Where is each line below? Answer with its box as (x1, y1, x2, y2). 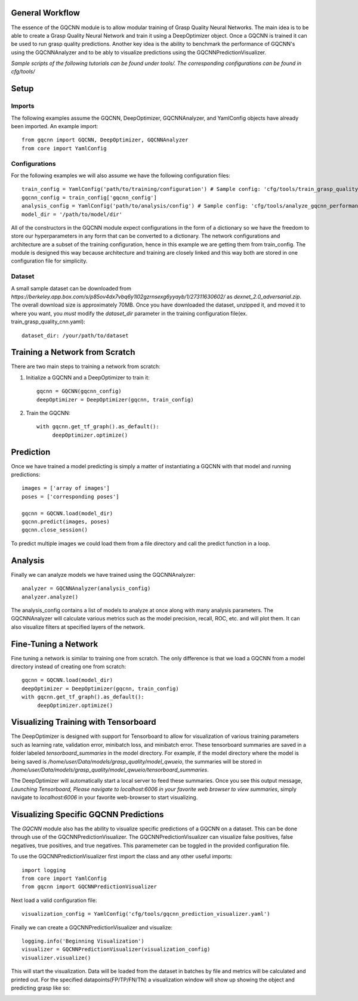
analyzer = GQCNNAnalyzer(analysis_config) (21, 585, 151, 592)
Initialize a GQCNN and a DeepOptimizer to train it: (26, 373, 150, 381)
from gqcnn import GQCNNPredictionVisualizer (21, 883, 158, 890)
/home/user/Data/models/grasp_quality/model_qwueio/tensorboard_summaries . (11, 767, 209, 774)
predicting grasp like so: (11, 984, 71, 991)
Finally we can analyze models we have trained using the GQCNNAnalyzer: (11, 571, 196, 578)
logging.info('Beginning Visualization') (21, 938, 144, 944)
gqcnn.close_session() (21, 527, 88, 533)
